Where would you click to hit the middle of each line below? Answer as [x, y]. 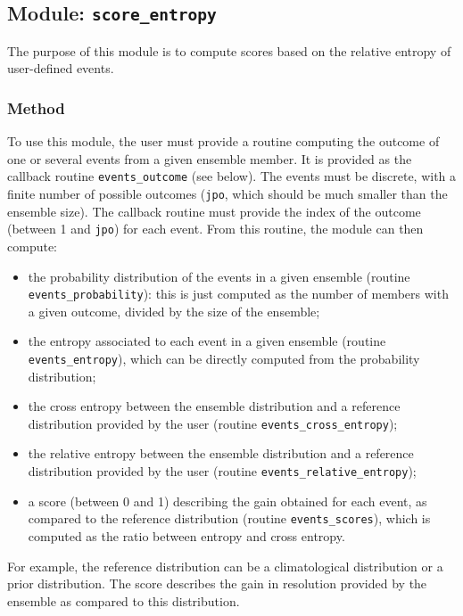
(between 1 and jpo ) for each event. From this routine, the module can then [215, 229]
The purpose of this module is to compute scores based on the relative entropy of [229, 50]
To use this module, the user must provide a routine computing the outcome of [223, 141]
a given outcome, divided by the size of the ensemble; [174, 311]
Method [36, 107]
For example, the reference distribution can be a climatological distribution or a [225, 566]
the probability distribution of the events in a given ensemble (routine [219, 276]
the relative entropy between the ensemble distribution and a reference [221, 453]
